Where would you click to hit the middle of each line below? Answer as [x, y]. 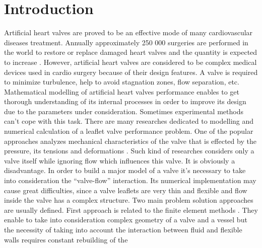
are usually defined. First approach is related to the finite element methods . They [131, 210]
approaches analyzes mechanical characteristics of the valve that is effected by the [130, 141]
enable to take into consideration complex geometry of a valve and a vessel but [126, 220]
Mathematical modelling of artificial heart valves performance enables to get [122, 91]
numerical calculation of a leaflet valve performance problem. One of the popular [129, 131]
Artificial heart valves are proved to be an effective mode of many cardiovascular [128, 32]
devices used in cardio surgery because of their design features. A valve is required [131, 72]
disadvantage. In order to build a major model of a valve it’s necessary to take [125, 170]
